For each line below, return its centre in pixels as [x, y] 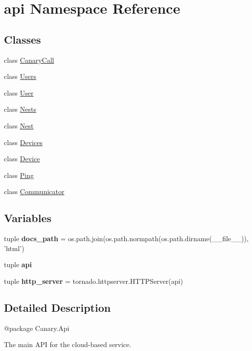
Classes [23, 39]
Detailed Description [57, 307]
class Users [20, 76]
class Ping [19, 175]
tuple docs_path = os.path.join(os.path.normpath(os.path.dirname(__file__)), [126, 238]
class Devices [23, 142]
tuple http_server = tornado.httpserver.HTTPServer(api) [93, 281]
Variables [28, 218]
